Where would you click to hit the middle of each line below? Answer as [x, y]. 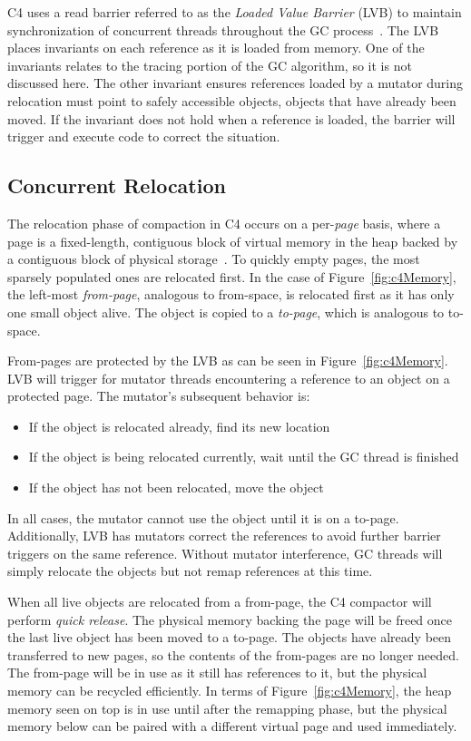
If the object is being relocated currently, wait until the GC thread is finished [244, 457]
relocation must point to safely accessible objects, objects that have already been [232, 100]
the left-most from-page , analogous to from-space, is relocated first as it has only [231, 294]
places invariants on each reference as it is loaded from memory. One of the [216, 48]
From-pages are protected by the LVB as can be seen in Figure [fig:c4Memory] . [228, 361]
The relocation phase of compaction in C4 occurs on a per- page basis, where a [224, 223]
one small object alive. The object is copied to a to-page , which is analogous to [226, 312]
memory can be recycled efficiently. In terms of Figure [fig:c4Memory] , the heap [230, 691]
